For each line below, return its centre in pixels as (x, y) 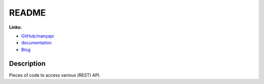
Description (27, 63)
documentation (37, 43)
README (27, 13)
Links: (15, 27)
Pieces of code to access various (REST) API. (55, 75)
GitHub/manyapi (38, 36)
